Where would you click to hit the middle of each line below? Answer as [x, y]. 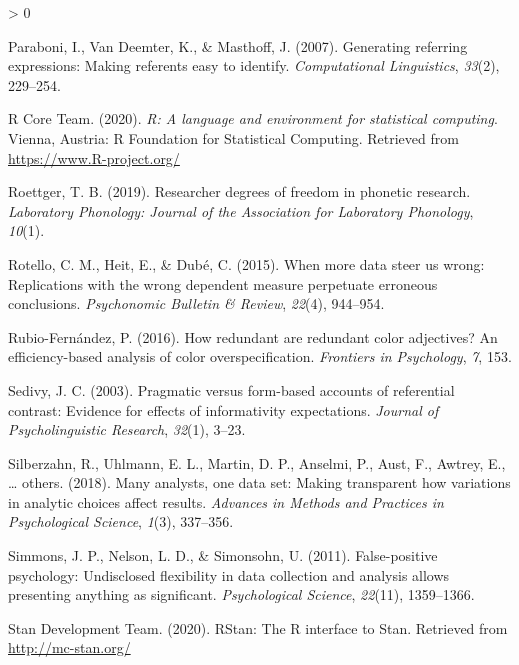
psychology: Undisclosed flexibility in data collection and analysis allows [229, 574]
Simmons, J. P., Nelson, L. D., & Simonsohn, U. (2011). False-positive [223, 555]
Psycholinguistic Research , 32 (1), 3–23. [127, 429]
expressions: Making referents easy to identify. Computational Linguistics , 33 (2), [254, 65]
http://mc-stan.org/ [69, 647]
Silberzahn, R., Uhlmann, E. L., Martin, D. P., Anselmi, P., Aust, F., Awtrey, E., [257, 462]
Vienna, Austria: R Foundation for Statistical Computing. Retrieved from [233, 137]
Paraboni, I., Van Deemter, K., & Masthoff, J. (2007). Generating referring [238, 45]
